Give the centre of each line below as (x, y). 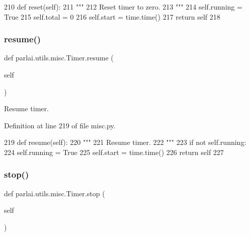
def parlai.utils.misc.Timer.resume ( (59, 58)
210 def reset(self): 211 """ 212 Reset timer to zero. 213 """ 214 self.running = (123, 7)
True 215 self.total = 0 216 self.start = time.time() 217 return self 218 (112, 16)
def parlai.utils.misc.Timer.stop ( (55, 193)
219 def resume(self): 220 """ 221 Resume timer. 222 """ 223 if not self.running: (125, 142)
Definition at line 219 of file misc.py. (60, 125)
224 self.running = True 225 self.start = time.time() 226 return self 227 (114, 152)
